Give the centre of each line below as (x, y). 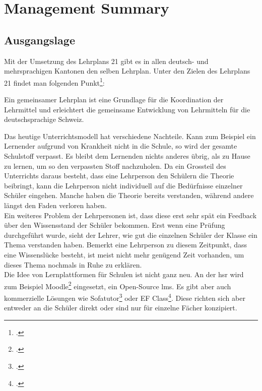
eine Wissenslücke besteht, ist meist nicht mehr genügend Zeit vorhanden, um (124, 254)
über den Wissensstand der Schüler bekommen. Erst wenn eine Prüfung (115, 225)
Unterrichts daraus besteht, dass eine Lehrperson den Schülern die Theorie (119, 176)
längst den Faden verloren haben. (55, 205)
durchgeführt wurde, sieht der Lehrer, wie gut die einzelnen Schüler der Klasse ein (131, 235)
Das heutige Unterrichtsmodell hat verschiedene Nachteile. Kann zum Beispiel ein (130, 136)
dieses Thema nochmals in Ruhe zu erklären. (73, 264)
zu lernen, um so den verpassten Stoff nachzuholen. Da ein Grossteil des (115, 166)
